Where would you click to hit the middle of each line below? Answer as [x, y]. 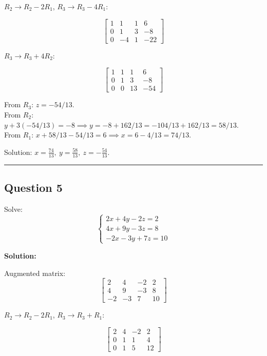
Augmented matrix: [35, 273]
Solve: [13, 209]
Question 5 [33, 187]
